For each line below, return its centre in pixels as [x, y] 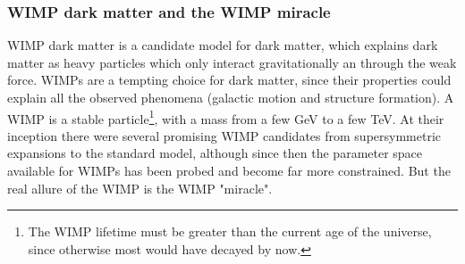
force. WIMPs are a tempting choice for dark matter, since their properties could [229, 80]
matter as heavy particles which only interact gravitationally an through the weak [232, 62]
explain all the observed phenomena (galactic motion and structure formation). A [231, 97]
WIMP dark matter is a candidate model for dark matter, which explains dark [223, 45]
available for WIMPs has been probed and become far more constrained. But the [229, 171]
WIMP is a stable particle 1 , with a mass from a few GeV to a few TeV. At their [226, 117]
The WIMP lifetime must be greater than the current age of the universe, [230, 231]
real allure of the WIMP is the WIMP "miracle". [140, 188]
